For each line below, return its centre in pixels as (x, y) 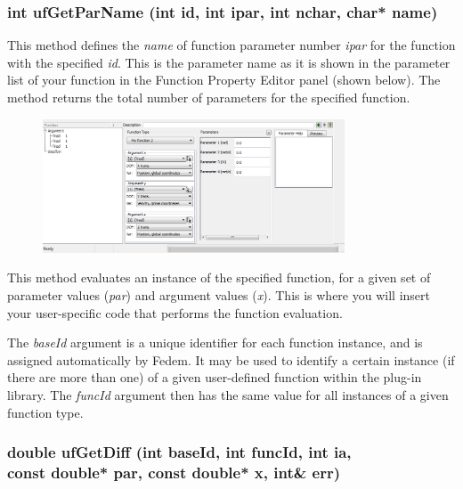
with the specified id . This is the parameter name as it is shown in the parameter (229, 62)
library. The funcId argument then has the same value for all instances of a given (228, 395)
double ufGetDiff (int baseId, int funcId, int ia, (179, 452)
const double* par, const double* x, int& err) (174, 473)
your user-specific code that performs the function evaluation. (175, 312)
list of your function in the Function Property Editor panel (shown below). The (224, 80)
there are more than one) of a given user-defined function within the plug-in (215, 377)
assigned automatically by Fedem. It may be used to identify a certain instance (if (231, 359)
